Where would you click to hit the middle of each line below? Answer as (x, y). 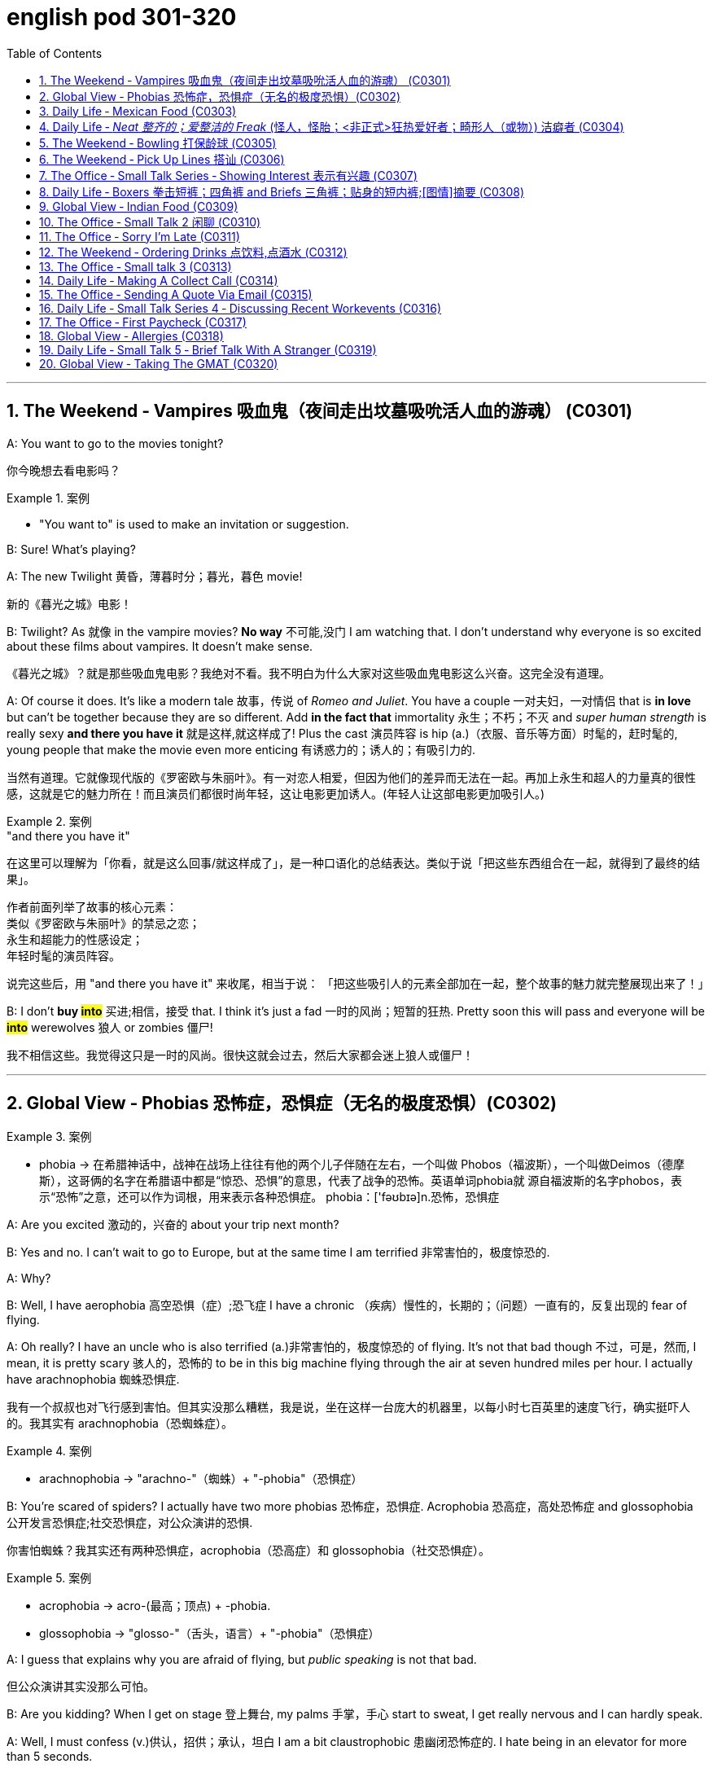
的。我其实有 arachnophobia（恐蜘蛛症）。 (120, 1424)
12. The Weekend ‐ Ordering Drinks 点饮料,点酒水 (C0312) (193, 252)
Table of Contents (55, 53)
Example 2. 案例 (49, 821)
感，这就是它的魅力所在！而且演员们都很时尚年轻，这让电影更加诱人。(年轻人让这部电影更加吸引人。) (276, 793)
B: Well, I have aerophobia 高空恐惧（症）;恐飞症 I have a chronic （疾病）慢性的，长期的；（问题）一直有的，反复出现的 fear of (347, 1305)
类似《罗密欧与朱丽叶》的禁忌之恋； (103, 923)
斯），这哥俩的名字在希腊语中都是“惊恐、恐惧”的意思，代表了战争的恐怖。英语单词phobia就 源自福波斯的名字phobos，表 (361, 1181)
